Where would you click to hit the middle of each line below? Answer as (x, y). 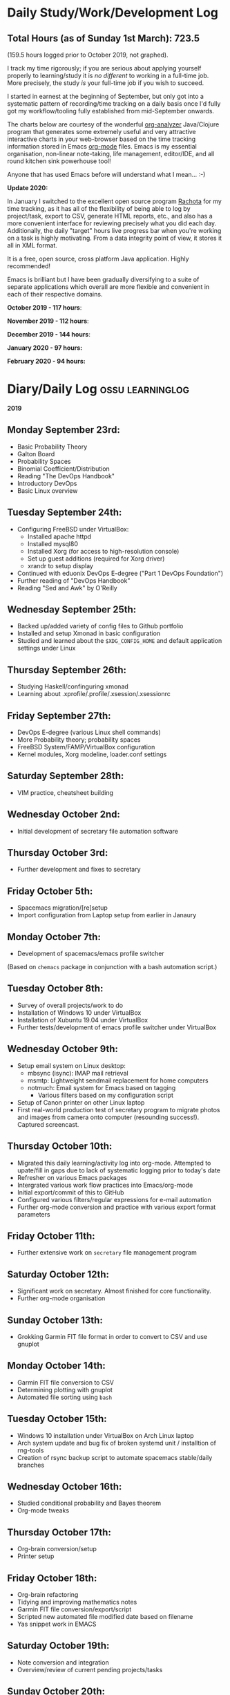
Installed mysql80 (52, 543)
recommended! (29, 266)
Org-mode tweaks (43, 1510)
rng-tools (30, 1450)
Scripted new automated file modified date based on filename (105, 1617)
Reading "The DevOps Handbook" (66, 476)
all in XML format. (32, 245)
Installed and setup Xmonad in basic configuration (89, 633)
